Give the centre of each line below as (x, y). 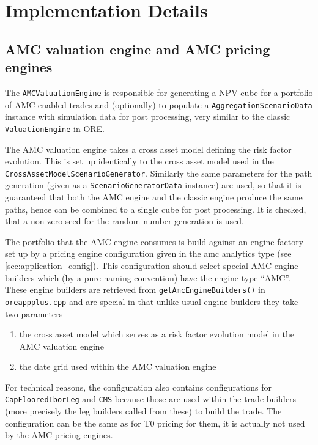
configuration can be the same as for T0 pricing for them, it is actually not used (155, 423)
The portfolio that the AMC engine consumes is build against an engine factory (154, 241)
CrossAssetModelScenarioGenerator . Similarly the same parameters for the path (159, 173)
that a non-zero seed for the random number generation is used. (124, 221)
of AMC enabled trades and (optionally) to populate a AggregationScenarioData (159, 104)
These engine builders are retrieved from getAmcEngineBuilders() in (135, 289)
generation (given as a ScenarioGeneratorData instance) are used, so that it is (153, 185)
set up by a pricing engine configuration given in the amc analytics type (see (148, 253)
